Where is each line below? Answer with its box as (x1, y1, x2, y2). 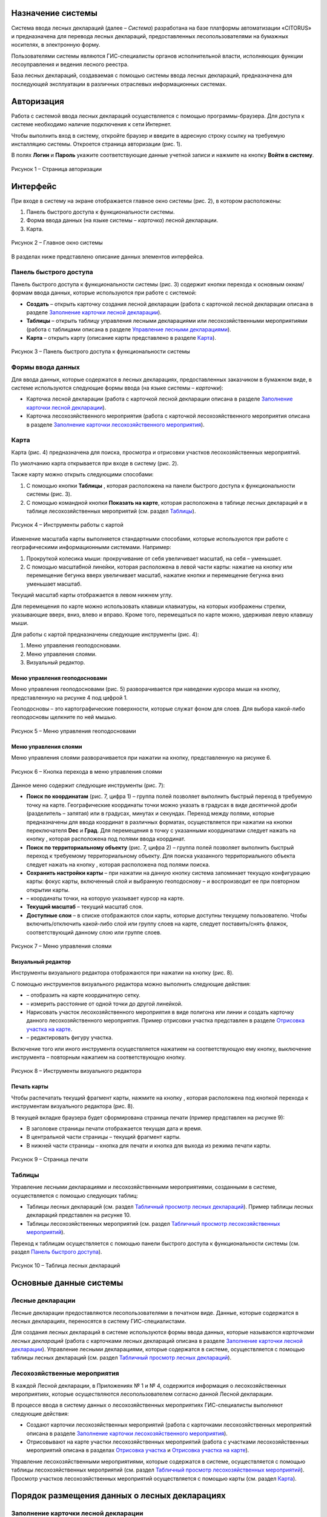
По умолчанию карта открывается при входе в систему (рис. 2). (11, 460, 179, 467)
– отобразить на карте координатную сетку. (26, 992, 140, 999)
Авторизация (11, 96, 65, 106)
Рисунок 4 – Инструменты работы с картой (11, 521, 124, 529)
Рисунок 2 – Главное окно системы (11, 239, 103, 246)
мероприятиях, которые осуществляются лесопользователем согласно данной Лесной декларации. (11, 1390, 274, 1397)
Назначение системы (11, 8, 98, 18)
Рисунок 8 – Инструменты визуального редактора (11, 1067, 142, 1075)
